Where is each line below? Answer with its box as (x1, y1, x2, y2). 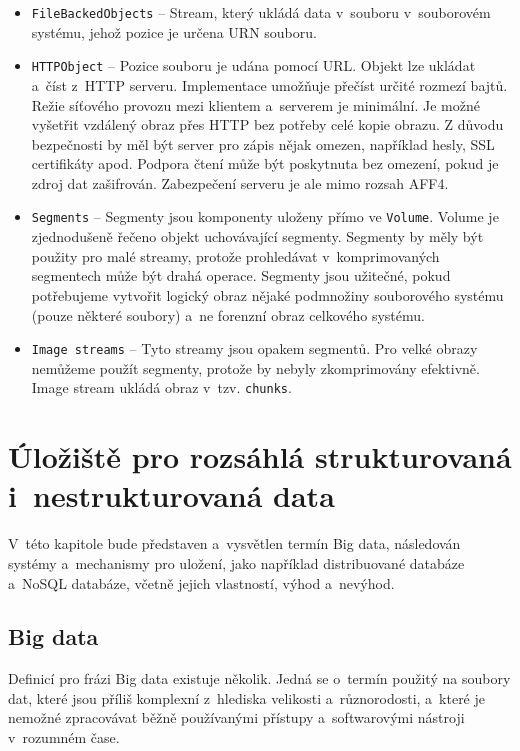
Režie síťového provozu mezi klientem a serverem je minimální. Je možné (31, 94, 480, 115)
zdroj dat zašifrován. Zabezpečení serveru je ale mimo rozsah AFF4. (31, 172, 449, 193)
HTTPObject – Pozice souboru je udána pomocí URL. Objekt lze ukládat (31, 55, 476, 76)
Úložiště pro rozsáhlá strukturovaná (8, 436, 512, 477)
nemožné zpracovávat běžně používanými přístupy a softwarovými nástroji (8, 707, 465, 728)
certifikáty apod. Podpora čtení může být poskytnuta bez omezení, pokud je (31, 153, 499, 174)
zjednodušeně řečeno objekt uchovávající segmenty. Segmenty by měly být (31, 226, 484, 247)
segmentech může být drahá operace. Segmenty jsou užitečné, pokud (31, 265, 451, 286)
